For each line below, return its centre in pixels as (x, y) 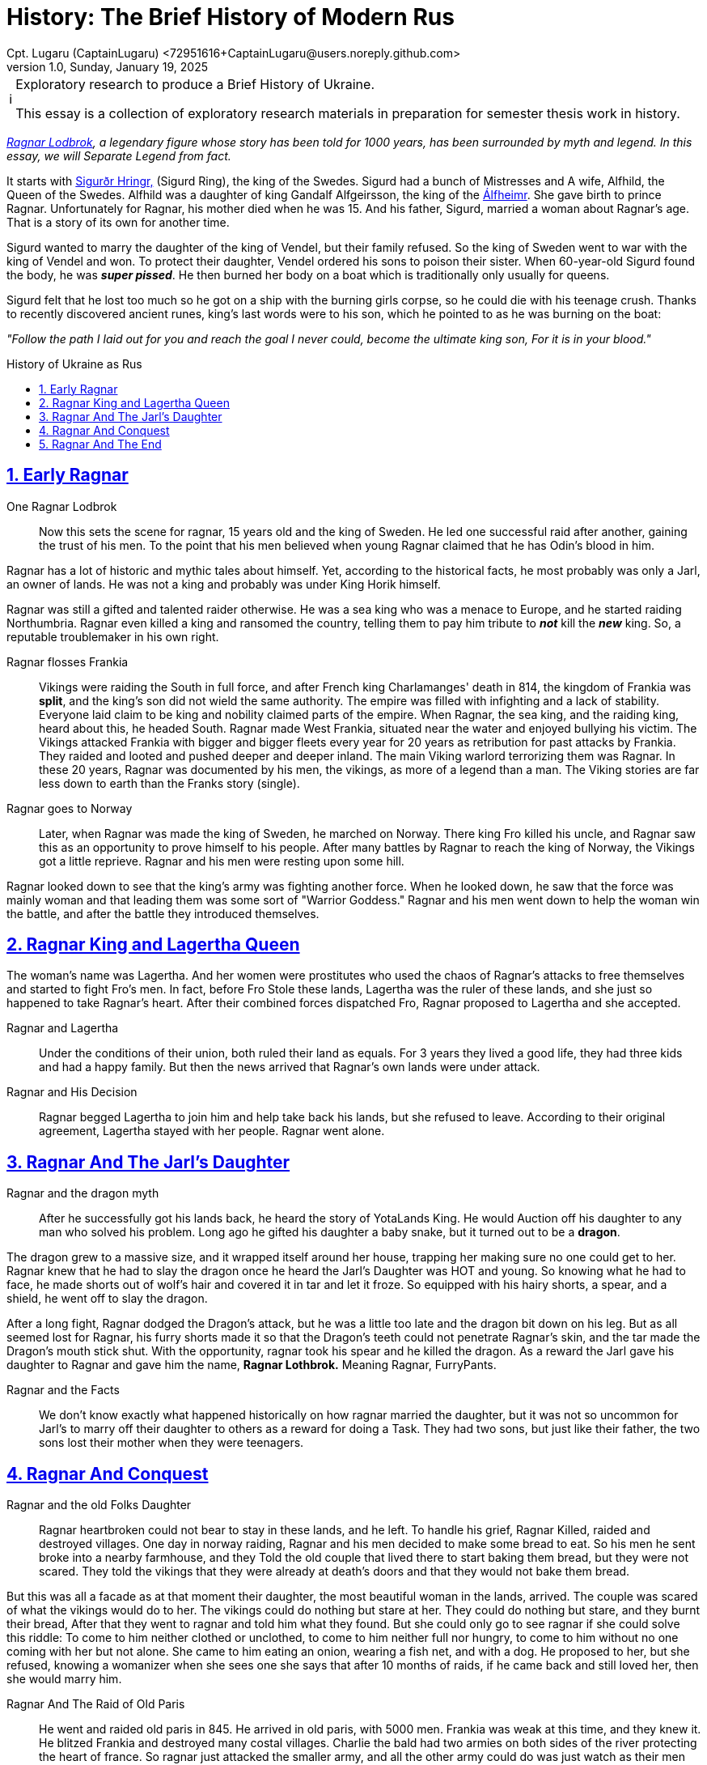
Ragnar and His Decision (72, 1092)
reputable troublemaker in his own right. (113, 636)
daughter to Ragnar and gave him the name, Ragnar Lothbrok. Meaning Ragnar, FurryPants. (252, 1365)
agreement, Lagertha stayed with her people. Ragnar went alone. (212, 1131)
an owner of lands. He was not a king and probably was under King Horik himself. (224, 584)
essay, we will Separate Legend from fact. (119, 155)
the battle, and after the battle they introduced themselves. (163, 913)
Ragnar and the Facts (63, 1390)
